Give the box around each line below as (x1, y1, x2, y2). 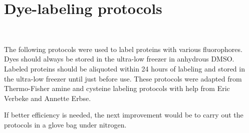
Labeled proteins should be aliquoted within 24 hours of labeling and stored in (4, 63, 245, 73)
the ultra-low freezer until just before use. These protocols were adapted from (4, 73, 242, 83)
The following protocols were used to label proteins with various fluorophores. (4, 43, 242, 54)
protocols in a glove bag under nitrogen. (4, 119, 127, 129)
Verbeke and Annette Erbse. (4, 92, 91, 103)
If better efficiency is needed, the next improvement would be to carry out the (4, 109, 243, 120)
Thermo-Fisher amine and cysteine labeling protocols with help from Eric (4, 83, 230, 93)
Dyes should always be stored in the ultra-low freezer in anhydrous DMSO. (4, 53, 234, 64)
